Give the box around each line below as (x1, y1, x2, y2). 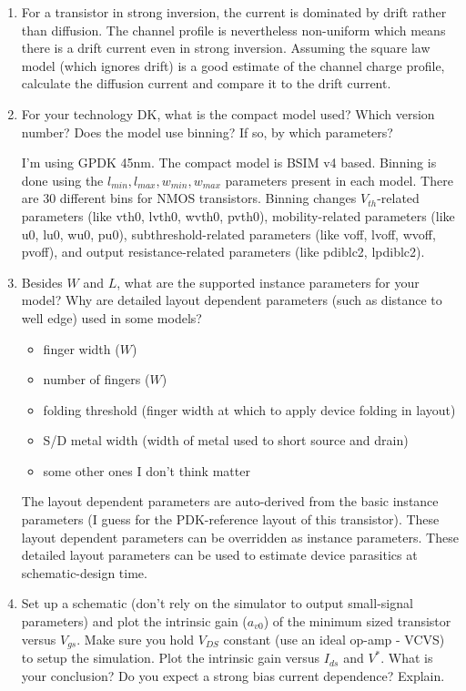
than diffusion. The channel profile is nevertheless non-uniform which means (21, 20, 446, 39)
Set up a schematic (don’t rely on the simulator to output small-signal (21, 594, 413, 613)
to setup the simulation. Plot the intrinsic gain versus (21, 648, 320, 667)
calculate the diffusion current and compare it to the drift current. (21, 74, 391, 93)
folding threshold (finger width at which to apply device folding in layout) (43, 400, 456, 419)
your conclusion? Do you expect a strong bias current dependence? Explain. (21, 666, 445, 685)
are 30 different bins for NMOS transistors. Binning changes (21, 188, 357, 208)
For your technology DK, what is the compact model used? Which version (21, 104, 435, 123)
